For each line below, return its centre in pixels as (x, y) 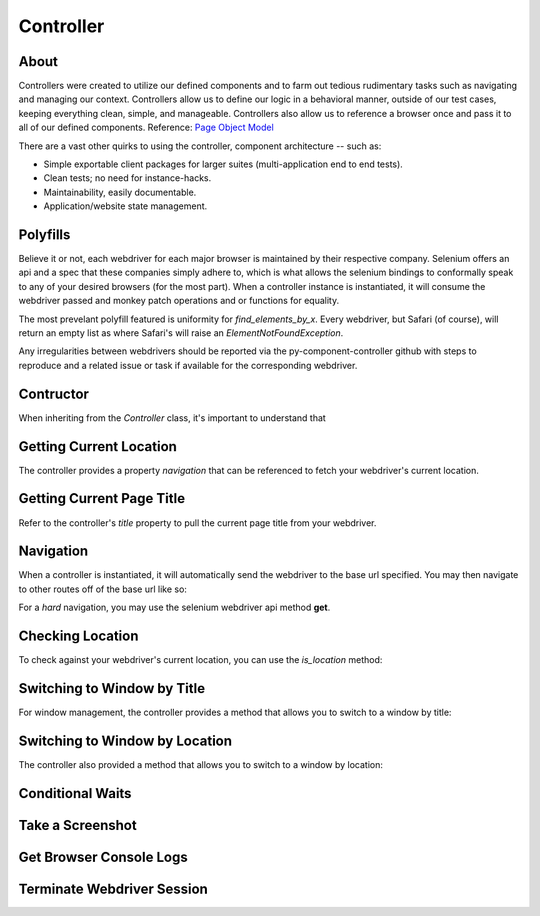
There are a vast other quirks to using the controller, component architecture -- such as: (200, 146)
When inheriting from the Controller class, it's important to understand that (172, 417)
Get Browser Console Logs (103, 856)
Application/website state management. (125, 206)
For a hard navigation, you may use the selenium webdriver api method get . (174, 607)
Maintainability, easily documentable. (120, 192)
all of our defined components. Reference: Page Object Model (146, 127)
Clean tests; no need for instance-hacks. (127, 178)
